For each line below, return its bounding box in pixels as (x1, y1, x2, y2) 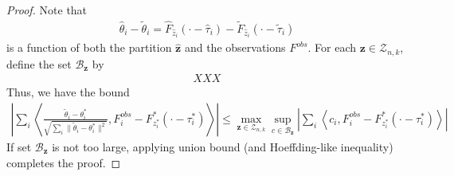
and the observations (184, 39, 286, 56)
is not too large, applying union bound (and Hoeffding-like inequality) (52, 138, 393, 154)
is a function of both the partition (6, 39, 172, 56)
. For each (307, 39, 357, 56)
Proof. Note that (6, 2, 88, 18)
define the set (6, 55, 72, 72)
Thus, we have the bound (6, 84, 130, 100)
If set (6, 138, 32, 154)
